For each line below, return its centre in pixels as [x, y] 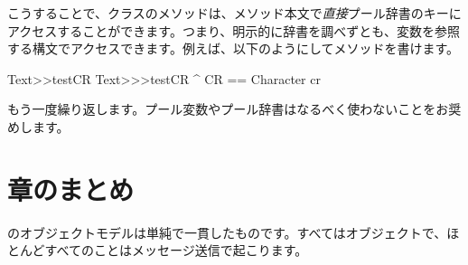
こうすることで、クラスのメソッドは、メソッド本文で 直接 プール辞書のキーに [234, 13]
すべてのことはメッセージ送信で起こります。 [176, 250]
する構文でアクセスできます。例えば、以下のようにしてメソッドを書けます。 [234, 48]
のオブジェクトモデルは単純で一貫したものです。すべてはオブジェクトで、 [227, 232]
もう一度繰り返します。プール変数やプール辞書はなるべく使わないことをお [228, 109]
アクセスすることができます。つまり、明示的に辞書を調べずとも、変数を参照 [234, 30]
